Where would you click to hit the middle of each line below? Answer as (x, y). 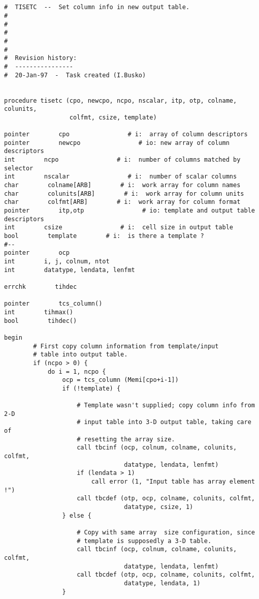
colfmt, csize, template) (113, 117)
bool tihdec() (41, 321)
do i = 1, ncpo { (77, 371)
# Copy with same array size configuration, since (166, 532)
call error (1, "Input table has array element (173, 482)
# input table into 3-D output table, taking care (164, 422)
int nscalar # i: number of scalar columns (121, 177)
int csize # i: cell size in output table (119, 228)
